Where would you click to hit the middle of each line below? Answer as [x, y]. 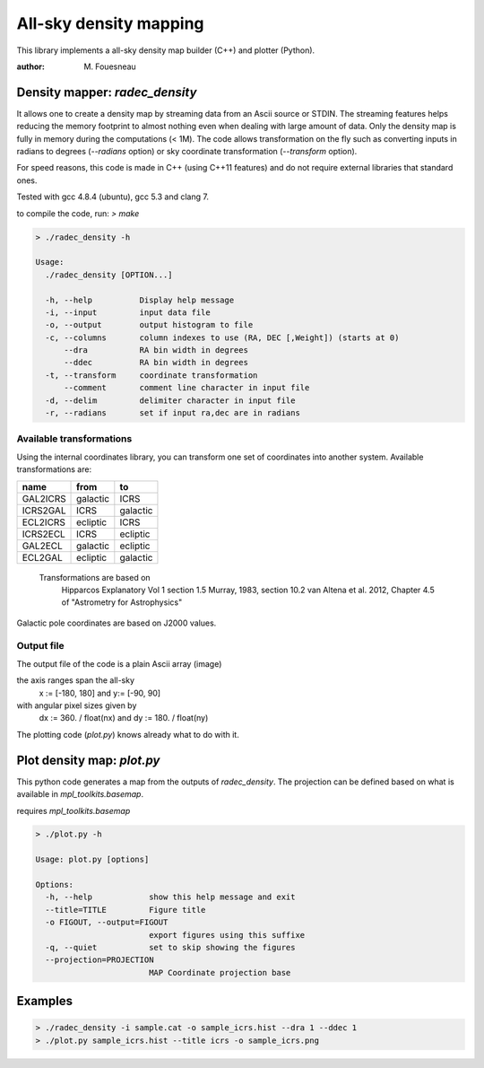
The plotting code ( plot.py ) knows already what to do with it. [128, 734]
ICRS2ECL [44, 534]
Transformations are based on [95, 577]
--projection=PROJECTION [99, 960]
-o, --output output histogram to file [149, 325]
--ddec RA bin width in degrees [156, 363]
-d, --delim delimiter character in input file [170, 400]
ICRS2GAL [44, 510]
